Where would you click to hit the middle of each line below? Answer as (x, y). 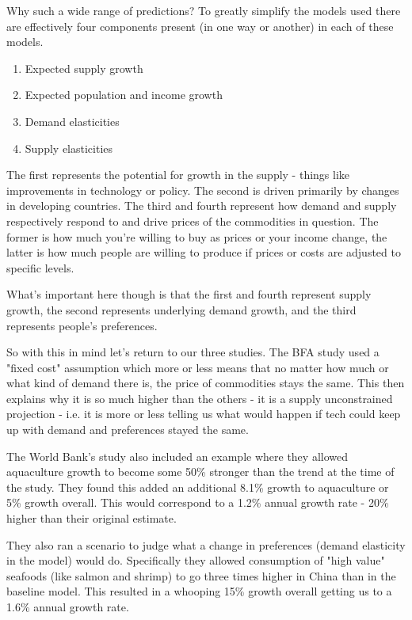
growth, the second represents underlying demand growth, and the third (181, 309)
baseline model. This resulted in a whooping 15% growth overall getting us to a (199, 591)
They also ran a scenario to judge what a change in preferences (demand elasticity (206, 544)
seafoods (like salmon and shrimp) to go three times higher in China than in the (201, 575)
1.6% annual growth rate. (68, 607)
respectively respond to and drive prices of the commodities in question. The (193, 221)
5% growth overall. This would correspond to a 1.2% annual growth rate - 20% (198, 502)
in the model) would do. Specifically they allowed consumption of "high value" (196, 560)
